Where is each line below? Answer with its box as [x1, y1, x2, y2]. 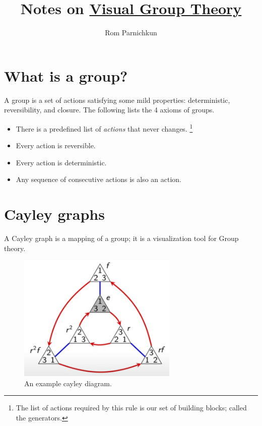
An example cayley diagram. [24, 378, 112, 388]
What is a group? [4, 65, 128, 86]
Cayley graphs [4, 204, 105, 224]
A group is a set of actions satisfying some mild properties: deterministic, [4, 94, 230, 105]
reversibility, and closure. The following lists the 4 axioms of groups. [4, 104, 215, 115]
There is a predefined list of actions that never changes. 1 [16, 121, 193, 134]
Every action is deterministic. [16, 157, 107, 167]
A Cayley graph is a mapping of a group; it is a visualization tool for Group [4, 233, 239, 243]
